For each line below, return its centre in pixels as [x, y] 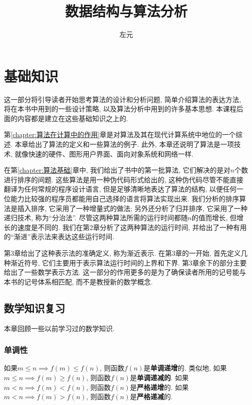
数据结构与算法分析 [126, 11]
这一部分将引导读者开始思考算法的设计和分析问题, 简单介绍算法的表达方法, [123, 99]
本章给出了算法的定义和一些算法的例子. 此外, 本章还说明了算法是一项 [124, 144]
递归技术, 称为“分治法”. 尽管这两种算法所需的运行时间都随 [96, 218]
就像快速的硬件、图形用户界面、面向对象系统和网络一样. [104, 153]
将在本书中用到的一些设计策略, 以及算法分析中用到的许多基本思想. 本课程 [120, 109]
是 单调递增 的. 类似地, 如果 [185, 368]
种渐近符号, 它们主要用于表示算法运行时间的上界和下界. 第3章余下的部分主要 [126, 262]
